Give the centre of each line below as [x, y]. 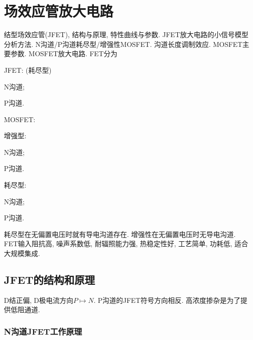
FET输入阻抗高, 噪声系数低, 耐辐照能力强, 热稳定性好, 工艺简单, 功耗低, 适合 [126, 244]
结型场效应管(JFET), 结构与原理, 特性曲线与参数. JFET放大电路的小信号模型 [126, 34]
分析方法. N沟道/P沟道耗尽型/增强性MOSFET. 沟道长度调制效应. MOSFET [123, 44]
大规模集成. [22, 253]
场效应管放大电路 [59, 11]
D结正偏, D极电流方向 [39, 300]
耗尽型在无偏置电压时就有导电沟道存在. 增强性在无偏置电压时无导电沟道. [120, 234]
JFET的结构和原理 [50, 280]
